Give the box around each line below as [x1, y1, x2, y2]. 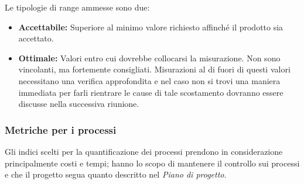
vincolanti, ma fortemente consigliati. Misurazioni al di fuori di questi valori [18, 63, 291, 75]
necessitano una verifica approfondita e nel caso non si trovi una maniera [18, 74, 281, 86]
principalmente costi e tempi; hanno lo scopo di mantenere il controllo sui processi [5, 157, 300, 169]
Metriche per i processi [5, 122, 117, 137]
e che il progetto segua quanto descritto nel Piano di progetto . [5, 168, 227, 180]
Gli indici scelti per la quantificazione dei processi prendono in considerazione [5, 145, 283, 157]
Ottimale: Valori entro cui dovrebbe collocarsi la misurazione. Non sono [18, 51, 281, 64]
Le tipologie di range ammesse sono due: [5, 1, 150, 13]
